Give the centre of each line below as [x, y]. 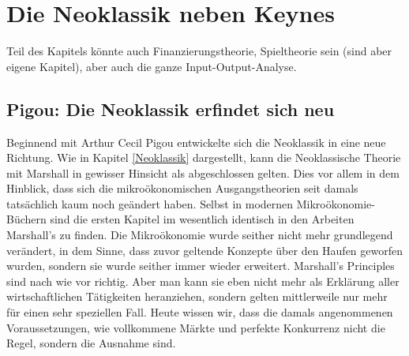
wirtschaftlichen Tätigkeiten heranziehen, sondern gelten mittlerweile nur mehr [197, 296]
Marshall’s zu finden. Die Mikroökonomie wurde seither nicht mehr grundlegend [200, 235]
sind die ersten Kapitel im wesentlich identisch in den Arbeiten [202, 219]
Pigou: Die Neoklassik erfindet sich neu [171, 109]
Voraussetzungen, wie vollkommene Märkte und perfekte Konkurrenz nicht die [196, 327]
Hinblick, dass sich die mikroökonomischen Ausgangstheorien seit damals [182, 188]
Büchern [26, 219]
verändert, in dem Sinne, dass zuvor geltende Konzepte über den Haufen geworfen [205, 250]
